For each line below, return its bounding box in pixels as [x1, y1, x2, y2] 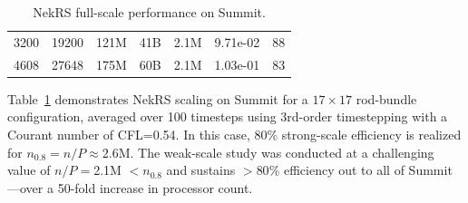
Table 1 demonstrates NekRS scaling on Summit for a [7, 89, 308, 108]
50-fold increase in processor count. [57, 178, 253, 197]
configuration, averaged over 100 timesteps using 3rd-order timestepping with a [7, 107, 448, 126]
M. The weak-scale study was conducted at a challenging [118, 142, 434, 161]
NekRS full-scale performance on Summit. [33, 3, 266, 21]
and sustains [166, 160, 236, 179]
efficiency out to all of [283, 160, 405, 179]
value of [7, 160, 51, 179]
